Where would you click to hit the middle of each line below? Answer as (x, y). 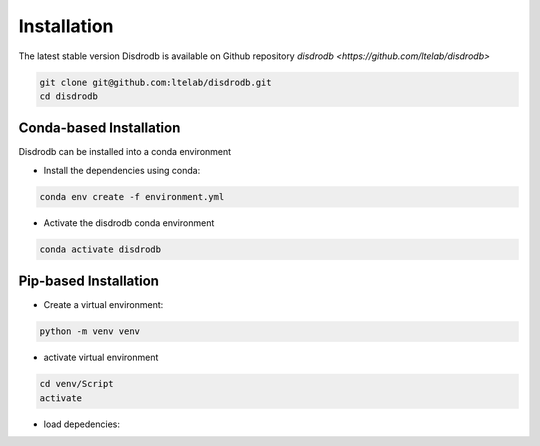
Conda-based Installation (99, 128)
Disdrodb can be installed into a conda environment (125, 152)
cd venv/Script (76, 384)
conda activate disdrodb (100, 249)
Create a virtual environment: (103, 305)
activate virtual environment (101, 357)
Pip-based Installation (89, 281)
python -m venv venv (89, 331)
